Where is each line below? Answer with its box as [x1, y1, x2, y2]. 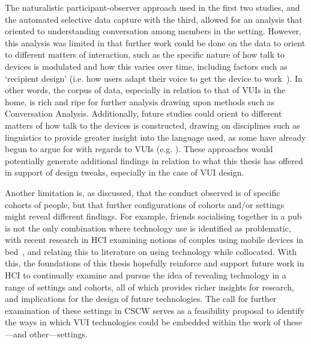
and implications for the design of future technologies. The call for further [5, 292, 277, 305]
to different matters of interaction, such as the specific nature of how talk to [5, 48, 285, 61]
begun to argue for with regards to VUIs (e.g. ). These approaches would [5, 143, 273, 155]
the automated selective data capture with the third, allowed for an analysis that [5, 13, 303, 25]
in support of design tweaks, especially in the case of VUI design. [5, 166, 244, 179]
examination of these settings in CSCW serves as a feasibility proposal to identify [5, 304, 305, 316]
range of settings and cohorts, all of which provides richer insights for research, [5, 280, 294, 293]
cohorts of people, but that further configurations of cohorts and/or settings [5, 198, 285, 210]
